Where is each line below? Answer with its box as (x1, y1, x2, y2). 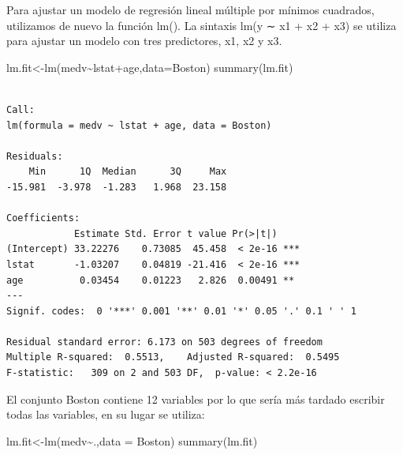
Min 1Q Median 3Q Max (28, 166, 227, 178)
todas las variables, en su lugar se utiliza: (6, 406, 205, 423)
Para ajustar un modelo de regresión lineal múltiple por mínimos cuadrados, (6, 2, 375, 17)
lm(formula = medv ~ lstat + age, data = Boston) (6, 119, 272, 131)
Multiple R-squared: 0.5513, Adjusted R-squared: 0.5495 (6, 352, 340, 363)
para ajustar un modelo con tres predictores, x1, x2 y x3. (6, 32, 282, 49)
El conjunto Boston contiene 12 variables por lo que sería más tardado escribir (6, 390, 385, 407)
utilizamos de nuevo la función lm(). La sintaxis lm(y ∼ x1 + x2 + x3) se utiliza (6, 17, 397, 33)
